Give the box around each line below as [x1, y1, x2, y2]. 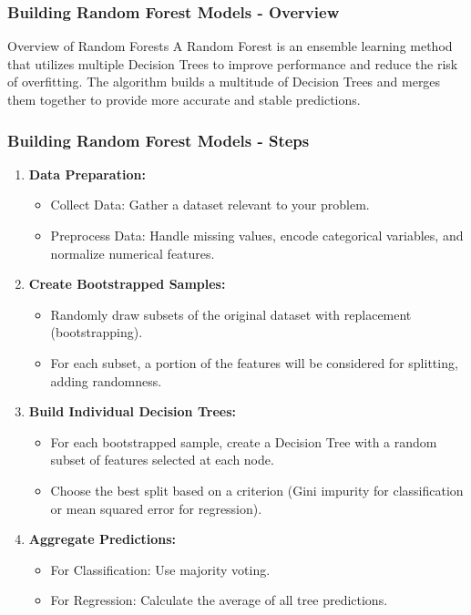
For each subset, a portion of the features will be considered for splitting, [50, 353, 458, 372]
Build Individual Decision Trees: [28, 402, 237, 421]
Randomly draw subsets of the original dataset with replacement [50, 304, 412, 323]
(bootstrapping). [50, 323, 143, 342]
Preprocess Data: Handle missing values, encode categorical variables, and [50, 226, 464, 244]
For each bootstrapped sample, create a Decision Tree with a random [50, 432, 437, 451]
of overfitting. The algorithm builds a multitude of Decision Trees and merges [7, 72, 441, 91]
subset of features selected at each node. [50, 450, 274, 469]
